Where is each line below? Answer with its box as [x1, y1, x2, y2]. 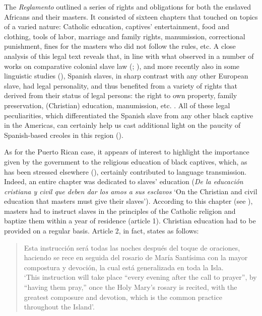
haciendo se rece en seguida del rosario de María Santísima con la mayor [24, 252, 248, 263]
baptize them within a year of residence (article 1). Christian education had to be [4, 215, 256, 226]
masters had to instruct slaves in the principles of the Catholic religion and [4, 205, 236, 216]
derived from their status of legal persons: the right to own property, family [4, 90, 237, 101]
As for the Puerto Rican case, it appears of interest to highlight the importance [4, 146, 249, 157]
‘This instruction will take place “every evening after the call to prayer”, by [24, 272, 257, 282]
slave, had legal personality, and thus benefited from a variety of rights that [4, 80, 237, 91]
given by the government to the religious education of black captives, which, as [4, 156, 247, 167]
